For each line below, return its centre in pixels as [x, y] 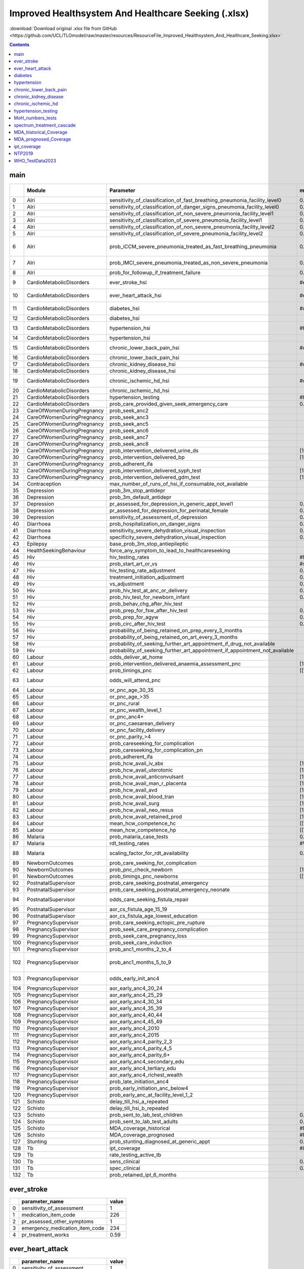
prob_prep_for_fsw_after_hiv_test [149, 611]
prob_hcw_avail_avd [134, 790]
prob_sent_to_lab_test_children [146, 1115]
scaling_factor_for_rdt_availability [149, 853]
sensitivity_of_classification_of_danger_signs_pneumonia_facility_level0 [194, 207]
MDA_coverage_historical [140, 1128]
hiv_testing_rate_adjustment [143, 571]
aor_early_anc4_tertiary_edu [143, 1068]
